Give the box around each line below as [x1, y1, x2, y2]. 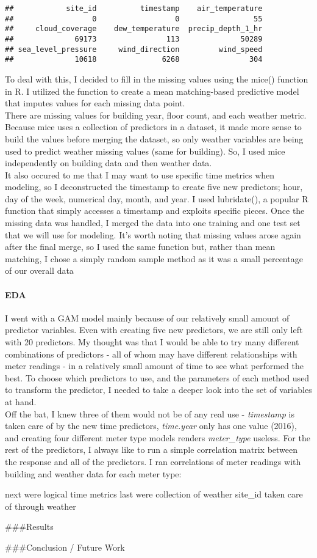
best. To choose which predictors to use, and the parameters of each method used [5, 371, 310, 384]
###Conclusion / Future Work [5, 540, 125, 553]
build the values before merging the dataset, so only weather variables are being [5, 132, 304, 145]
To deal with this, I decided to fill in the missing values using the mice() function [5, 72, 308, 85]
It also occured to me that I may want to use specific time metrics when [5, 168, 275, 181]
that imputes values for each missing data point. [5, 97, 185, 109]
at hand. [5, 395, 37, 408]
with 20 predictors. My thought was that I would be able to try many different [5, 336, 299, 348]
